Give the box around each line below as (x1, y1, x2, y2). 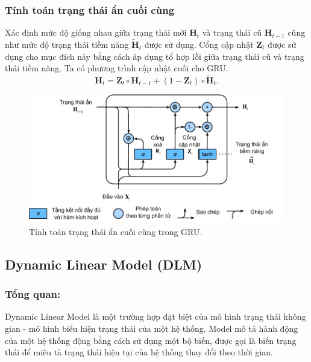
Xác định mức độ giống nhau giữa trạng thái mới (5, 26, 187, 39)
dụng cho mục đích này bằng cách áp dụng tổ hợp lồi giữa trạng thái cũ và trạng (5, 50, 304, 62)
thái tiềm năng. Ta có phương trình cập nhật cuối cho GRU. (5, 62, 228, 74)
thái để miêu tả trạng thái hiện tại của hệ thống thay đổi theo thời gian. (5, 346, 273, 358)
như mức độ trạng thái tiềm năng (5, 38, 129, 51)
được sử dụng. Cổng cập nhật (144, 38, 254, 51)
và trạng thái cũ (202, 26, 262, 39)
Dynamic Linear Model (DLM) (5, 254, 203, 273)
